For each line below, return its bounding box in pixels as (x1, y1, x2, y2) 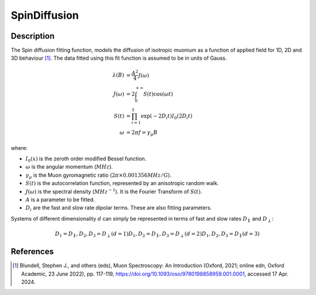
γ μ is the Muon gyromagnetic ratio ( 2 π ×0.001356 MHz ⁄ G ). (25, 171, 172, 180)
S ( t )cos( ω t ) (143, 91, 173, 98)
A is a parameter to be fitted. (25, 196, 95, 203)
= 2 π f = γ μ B (126, 129, 158, 137)
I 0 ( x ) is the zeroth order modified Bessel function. (25, 155, 146, 163)
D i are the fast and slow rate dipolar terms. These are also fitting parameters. (25, 204, 212, 213)
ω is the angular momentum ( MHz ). (25, 163, 114, 170)
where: (11, 144, 28, 152)
